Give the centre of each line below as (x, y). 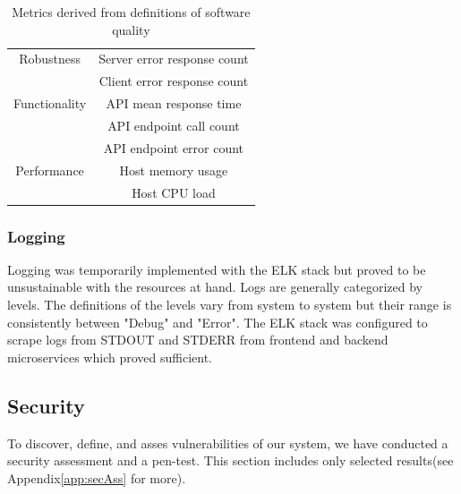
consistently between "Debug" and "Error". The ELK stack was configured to (218, 322)
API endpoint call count (174, 125)
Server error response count (174, 59)
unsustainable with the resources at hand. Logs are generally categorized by (215, 287)
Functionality (50, 103)
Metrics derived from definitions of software (131, 12)
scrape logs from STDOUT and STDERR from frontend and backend (198, 340)
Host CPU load (174, 192)
